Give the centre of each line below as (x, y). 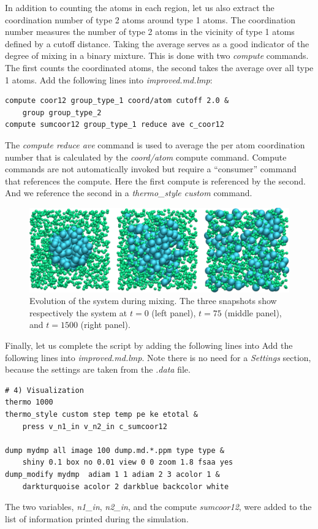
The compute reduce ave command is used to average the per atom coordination (155, 144)
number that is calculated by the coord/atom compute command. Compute (146, 157)
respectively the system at (78, 312)
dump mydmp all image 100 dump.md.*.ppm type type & (115, 450)
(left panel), (174, 312)
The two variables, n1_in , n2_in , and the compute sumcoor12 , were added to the (158, 507)
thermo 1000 (29, 402)
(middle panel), (253, 312)
